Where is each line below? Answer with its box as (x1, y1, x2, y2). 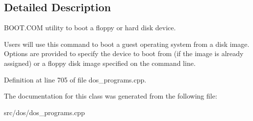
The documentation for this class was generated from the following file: (4, 91, 217, 101)
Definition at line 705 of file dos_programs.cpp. (4, 74, 147, 84)
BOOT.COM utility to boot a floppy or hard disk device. (4, 22, 176, 33)
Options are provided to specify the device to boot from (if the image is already (4, 48, 244, 59)
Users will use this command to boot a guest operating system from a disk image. (4, 39, 250, 49)
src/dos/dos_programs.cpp (4, 107, 85, 117)
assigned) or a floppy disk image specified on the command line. (4, 58, 196, 68)
